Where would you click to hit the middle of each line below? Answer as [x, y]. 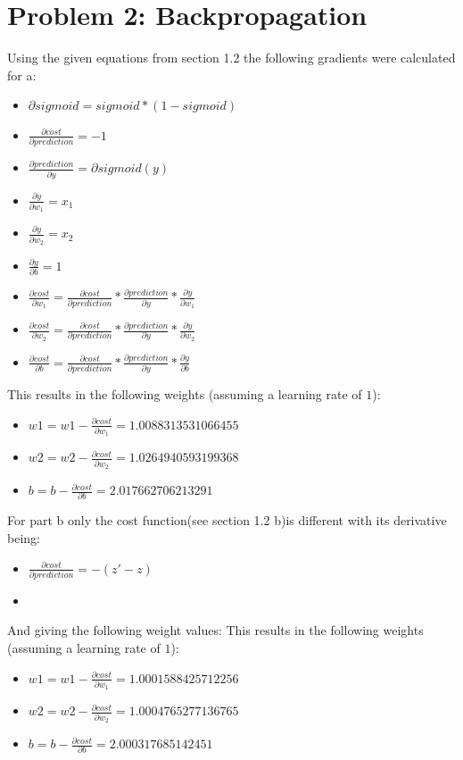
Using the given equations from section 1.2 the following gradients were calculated [231, 58]
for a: [22, 75]
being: [24, 537]
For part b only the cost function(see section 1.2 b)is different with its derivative [227, 520]
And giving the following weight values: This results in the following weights [215, 630]
